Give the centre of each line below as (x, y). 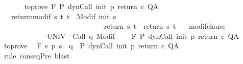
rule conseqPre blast (37, 55)
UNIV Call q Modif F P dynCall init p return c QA (143, 36)
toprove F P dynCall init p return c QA (91, 6)
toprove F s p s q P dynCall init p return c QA (91, 46)
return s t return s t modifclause (165, 26)
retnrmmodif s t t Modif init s (64, 16)
